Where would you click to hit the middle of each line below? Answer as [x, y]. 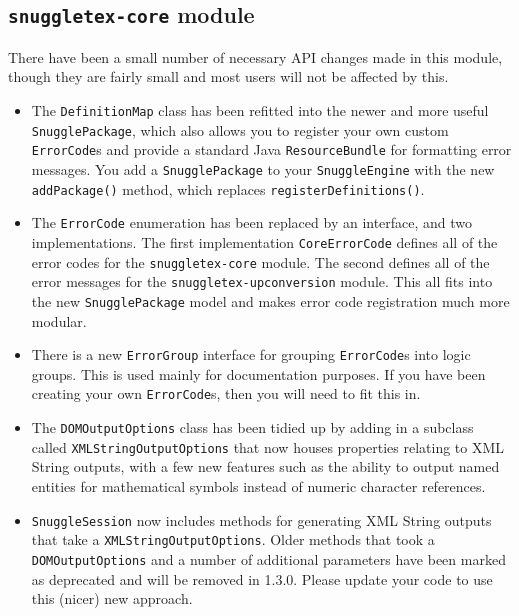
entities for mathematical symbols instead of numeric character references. [258, 485]
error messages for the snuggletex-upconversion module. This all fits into [262, 281]
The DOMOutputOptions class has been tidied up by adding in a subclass [252, 427]
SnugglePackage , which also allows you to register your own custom [240, 129]
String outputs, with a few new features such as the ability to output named [265, 466]
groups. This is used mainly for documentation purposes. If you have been [258, 373]
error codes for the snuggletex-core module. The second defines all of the [260, 261]
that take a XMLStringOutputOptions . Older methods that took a [233, 539]
